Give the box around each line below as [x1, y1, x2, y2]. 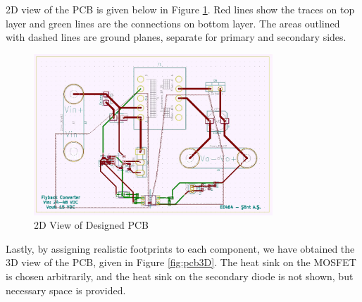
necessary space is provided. [6, 282, 126, 297]
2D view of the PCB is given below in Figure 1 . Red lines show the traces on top [6, 2, 355, 16]
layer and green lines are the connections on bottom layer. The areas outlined [6, 15, 340, 30]
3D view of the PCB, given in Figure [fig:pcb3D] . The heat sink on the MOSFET [6, 255, 356, 270]
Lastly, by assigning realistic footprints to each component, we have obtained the [6, 241, 355, 256]
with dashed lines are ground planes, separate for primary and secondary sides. [6, 30, 347, 44]
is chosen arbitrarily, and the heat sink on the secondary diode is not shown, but [6, 269, 354, 284]
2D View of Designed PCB [34, 218, 149, 232]
